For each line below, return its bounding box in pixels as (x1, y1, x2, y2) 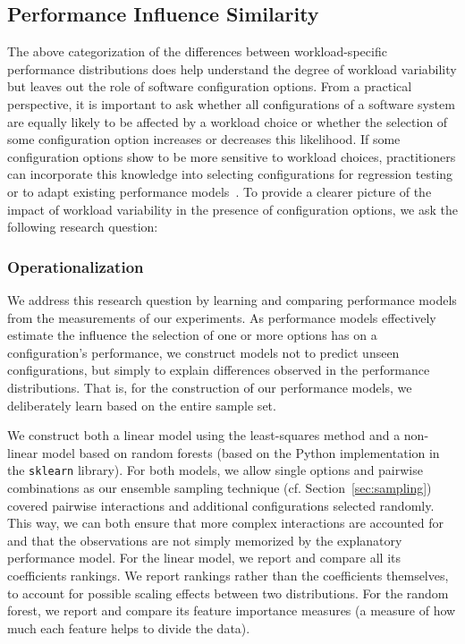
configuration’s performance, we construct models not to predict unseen (7, 343, 400, 361)
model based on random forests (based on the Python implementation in (41, 443, 440, 462)
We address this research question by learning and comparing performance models (7, 290, 457, 309)
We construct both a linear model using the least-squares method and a (7, 426, 401, 445)
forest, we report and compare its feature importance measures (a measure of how (7, 601, 456, 620)
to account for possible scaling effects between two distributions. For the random (7, 583, 449, 602)
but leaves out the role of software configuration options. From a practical (7, 77, 412, 96)
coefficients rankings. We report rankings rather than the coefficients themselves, (7, 565, 449, 584)
